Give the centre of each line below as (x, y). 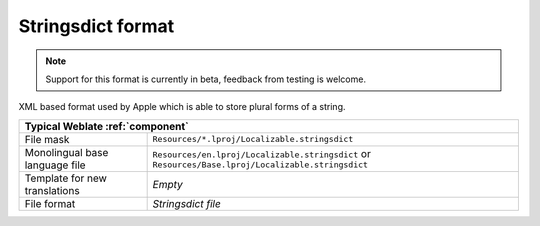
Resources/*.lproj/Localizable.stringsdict (253, 139)
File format (50, 203)
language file (55, 165)
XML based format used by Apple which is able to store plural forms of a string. (182, 107)
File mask (47, 139)
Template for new (65, 178)
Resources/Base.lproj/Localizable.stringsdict (260, 165)
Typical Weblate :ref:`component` (106, 126)
